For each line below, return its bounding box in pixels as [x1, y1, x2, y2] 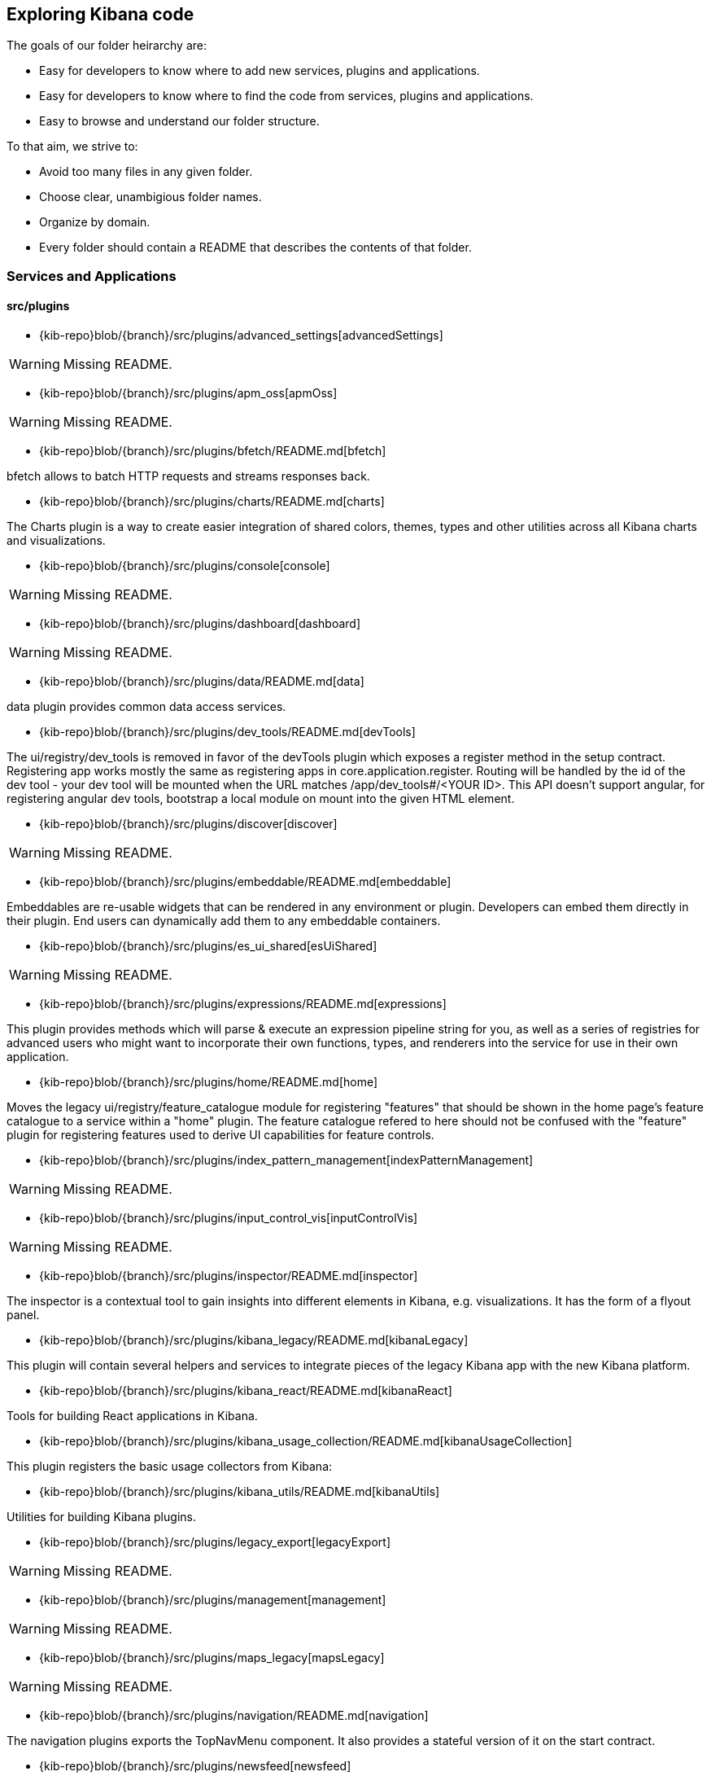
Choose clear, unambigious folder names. [39, 190, 262, 204]
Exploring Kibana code [7, 4, 194, 24]
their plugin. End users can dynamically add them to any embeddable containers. [7, 914, 441, 928]
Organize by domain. [39, 215, 150, 230]
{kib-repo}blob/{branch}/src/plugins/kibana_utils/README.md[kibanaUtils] [39, 1484, 440, 1499]
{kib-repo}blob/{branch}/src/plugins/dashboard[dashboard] [39, 616, 361, 631]
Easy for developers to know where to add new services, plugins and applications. [39, 64, 480, 78]
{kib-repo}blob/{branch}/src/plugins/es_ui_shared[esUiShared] [39, 939, 377, 954]
